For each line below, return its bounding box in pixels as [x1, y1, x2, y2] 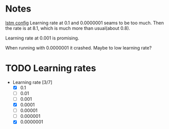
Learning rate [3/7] [12, 79, 52, 85]
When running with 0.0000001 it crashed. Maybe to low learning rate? [5, 45, 152, 51]
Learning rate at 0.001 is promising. [5, 35, 79, 41]
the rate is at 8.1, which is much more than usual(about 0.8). [5, 25, 131, 31]
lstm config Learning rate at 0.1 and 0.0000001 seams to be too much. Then [5, 20, 164, 26]
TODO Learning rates [5, 63, 96, 74]
